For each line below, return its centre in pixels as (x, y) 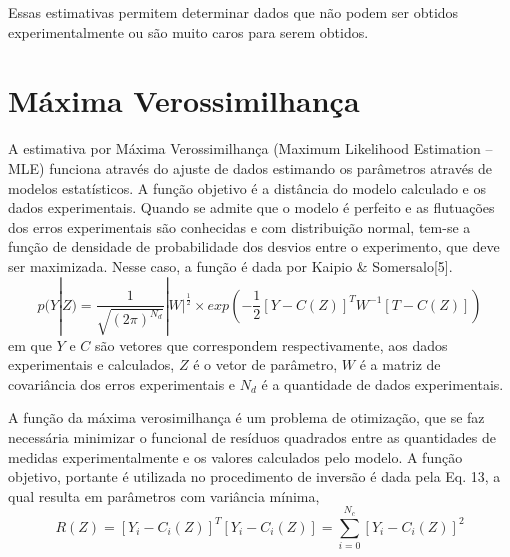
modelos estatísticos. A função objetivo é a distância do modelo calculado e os (247, 187)
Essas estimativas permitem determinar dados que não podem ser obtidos (233, 12)
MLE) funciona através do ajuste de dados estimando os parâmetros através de (250, 167)
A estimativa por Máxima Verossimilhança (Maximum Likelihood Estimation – (250, 148)
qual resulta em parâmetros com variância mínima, (164, 495)
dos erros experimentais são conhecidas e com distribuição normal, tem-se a (239, 226)
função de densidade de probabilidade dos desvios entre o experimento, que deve (254, 246)
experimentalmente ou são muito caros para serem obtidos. (188, 31)
